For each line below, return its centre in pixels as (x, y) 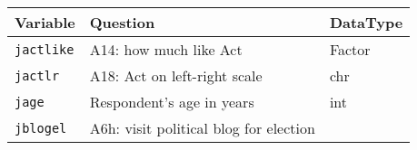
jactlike (45, 49)
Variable (45, 22)
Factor (350, 49)
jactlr (37, 75)
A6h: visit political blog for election (202, 128)
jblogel (41, 128)
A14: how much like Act (166, 49)
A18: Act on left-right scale (176, 75)
